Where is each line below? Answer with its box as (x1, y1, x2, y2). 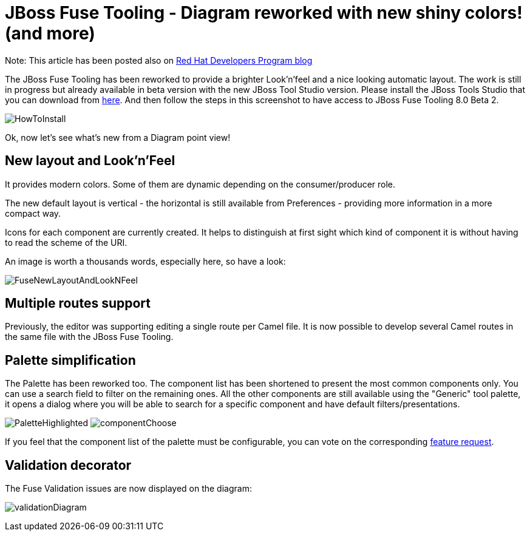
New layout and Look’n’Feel (5, 153, 175, 169)
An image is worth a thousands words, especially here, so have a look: (5, 256, 286, 266)
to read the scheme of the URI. (5, 237, 127, 248)
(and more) (5, 23, 95, 44)
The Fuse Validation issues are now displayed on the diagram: (5, 483, 252, 494)
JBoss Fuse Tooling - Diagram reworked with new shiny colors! (5, 2, 523, 23)
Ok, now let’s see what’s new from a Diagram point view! (5, 132, 231, 143)
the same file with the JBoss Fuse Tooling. (5, 331, 174, 342)
